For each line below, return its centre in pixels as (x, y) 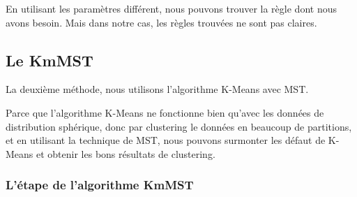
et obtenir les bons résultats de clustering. (126, 153)
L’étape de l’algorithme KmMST (100, 185)
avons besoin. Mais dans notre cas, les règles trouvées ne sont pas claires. (161, 22)
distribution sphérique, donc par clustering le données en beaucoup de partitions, (179, 126)
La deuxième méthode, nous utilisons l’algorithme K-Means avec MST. (157, 89)
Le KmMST (50, 60)
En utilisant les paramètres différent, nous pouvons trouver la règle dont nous (171, 8)
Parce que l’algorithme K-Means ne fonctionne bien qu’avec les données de (165, 112)
